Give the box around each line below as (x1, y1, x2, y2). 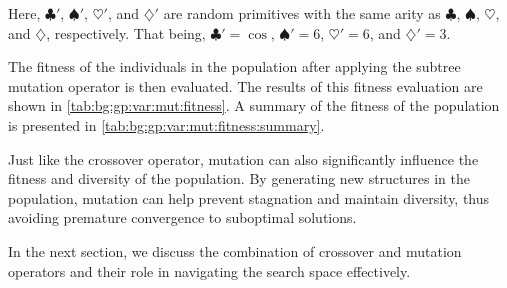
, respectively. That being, (46, 22, 206, 43)
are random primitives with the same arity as (163, 3, 441, 23)
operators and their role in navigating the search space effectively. (8, 260, 411, 281)
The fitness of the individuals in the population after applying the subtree (8, 56, 461, 77)
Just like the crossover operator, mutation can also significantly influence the (8, 148, 479, 169)
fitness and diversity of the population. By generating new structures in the (8, 168, 470, 189)
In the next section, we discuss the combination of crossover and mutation (8, 240, 462, 261)
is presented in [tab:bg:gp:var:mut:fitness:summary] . (8, 114, 325, 135)
